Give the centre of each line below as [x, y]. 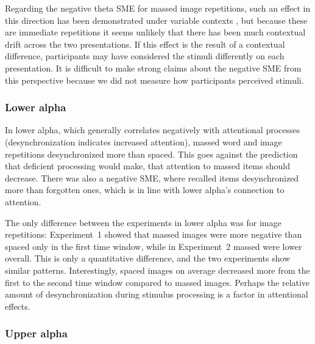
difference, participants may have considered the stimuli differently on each [145, 56]
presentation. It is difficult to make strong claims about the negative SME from [153, 68]
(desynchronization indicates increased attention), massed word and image [143, 141]
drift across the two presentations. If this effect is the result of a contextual [145, 44]
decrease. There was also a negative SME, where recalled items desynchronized [152, 177]
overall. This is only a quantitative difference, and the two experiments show [148, 258]
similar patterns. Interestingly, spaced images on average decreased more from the [157, 270]
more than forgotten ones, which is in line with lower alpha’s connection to [145, 190]
